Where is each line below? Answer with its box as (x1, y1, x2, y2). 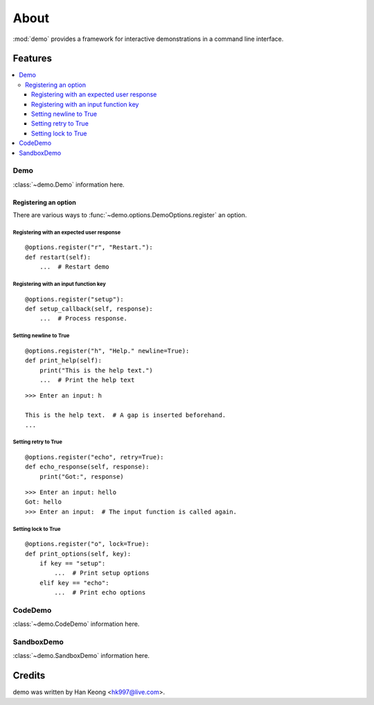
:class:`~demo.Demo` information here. (12, 180, 125, 189)
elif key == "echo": (39, 579, 109, 586)
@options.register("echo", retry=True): (25, 453, 164, 461)
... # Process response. (39, 314, 128, 323)
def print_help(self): (25, 357, 103, 364)
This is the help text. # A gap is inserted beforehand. (25, 411, 226, 419)
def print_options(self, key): (25, 550, 132, 558)
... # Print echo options (54, 588, 146, 597)
